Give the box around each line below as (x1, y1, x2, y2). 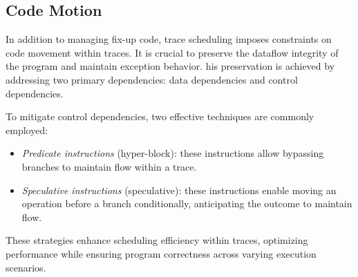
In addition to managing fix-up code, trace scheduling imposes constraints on (6, 32, 332, 46)
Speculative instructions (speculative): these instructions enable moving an (21, 182, 337, 197)
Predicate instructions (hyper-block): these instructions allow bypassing (21, 146, 324, 160)
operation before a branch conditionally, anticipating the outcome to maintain (21, 196, 352, 211)
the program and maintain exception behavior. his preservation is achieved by (6, 59, 335, 73)
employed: (6, 122, 48, 137)
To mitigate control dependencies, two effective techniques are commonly (6, 109, 314, 124)
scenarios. (6, 260, 46, 274)
